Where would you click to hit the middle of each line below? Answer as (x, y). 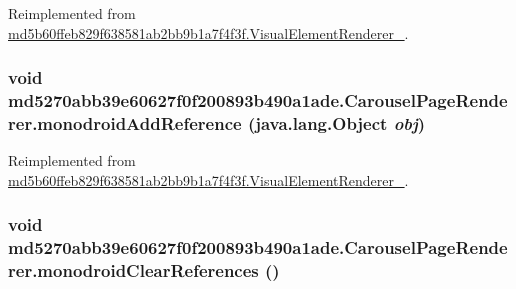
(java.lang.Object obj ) (336, 122)
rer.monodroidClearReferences (133, 270)
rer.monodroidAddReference (125, 122)
